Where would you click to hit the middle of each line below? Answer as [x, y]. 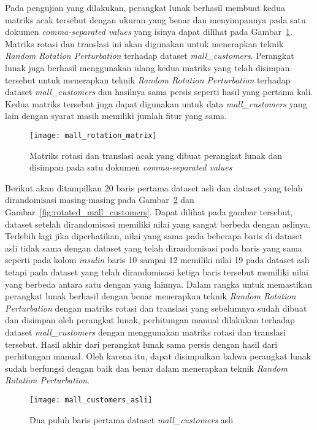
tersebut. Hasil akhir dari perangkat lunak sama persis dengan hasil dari [141, 344]
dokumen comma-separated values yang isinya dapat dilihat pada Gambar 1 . [149, 32]
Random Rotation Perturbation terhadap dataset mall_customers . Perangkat [150, 56]
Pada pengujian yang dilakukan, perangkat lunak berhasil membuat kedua [145, 7]
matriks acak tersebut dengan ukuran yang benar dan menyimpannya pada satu [155, 19]
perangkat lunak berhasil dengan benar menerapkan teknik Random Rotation [151, 296]
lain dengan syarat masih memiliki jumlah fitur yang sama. [116, 116]
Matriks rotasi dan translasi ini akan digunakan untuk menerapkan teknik [144, 43]
